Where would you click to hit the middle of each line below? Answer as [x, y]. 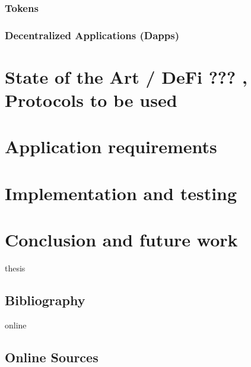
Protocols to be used [91, 100]
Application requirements [111, 146]
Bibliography [45, 300]
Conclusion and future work [121, 240]
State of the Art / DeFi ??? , [126, 76]
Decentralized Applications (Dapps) [92, 35]
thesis [15, 268]
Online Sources [52, 357]
